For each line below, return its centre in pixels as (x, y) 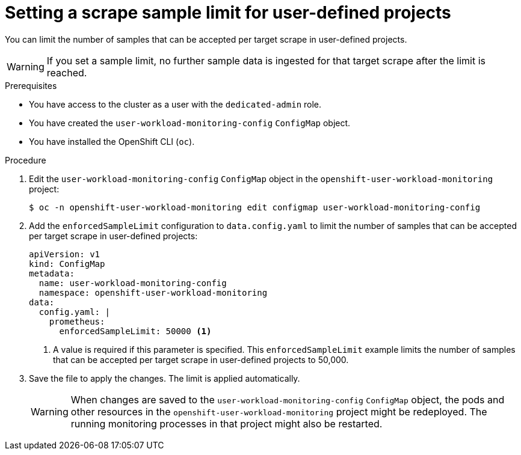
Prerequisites (31, 85)
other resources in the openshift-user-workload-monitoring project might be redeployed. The (279, 411)
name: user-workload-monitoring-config (133, 283)
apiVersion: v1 (65, 254)
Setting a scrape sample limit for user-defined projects (228, 13)
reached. (67, 72)
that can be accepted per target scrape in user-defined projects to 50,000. (201, 359)
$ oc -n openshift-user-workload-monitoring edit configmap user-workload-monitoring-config (255, 207)
